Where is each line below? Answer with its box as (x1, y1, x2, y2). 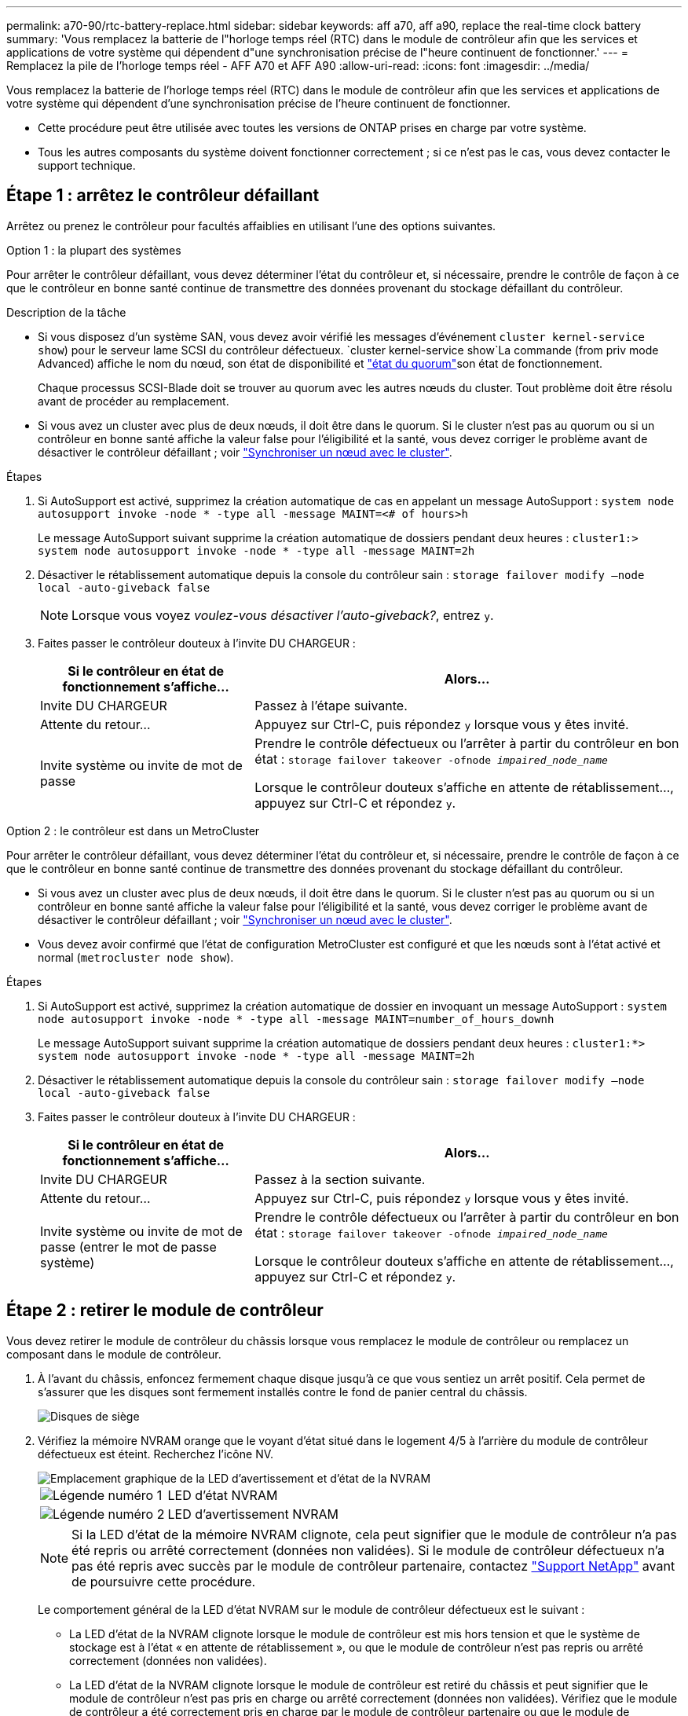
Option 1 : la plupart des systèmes (6, 243, 181, 257)
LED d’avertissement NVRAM (167, 1505, 339, 1522)
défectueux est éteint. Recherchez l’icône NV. (38, 1446, 274, 1461)
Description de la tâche (6, 305, 126, 319)
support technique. (38, 159, 136, 172)
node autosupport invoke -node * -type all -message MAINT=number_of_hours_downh (38, 1012, 554, 1025)
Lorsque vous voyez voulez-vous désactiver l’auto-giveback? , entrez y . (71, 607, 494, 623)
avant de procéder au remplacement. (38, 394, 229, 408)
